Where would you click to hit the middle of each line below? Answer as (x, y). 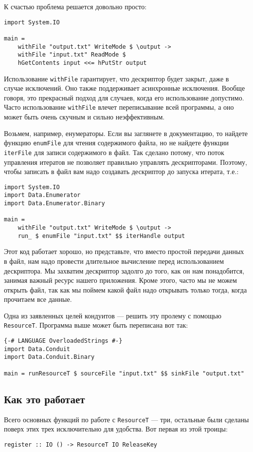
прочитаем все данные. (38, 299)
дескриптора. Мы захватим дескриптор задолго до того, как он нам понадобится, (124, 270)
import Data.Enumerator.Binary (54, 204)
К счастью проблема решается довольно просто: (75, 6)
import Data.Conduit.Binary (49, 357)
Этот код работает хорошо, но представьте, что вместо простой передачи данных (124, 251)
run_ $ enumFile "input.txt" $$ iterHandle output (101, 236)
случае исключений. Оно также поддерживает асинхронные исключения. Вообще (125, 88)
